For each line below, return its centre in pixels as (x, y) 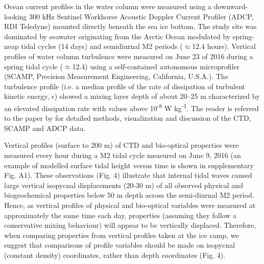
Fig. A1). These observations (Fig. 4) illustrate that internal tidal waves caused (128, 175)
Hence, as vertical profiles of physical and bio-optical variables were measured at (130, 205)
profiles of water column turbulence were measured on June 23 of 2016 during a (129, 56)
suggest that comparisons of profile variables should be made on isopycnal (120, 245)
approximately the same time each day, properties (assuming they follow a (121, 215)
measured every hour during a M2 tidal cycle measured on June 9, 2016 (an (123, 155)
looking (16, 16)
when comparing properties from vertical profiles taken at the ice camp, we (122, 235)
